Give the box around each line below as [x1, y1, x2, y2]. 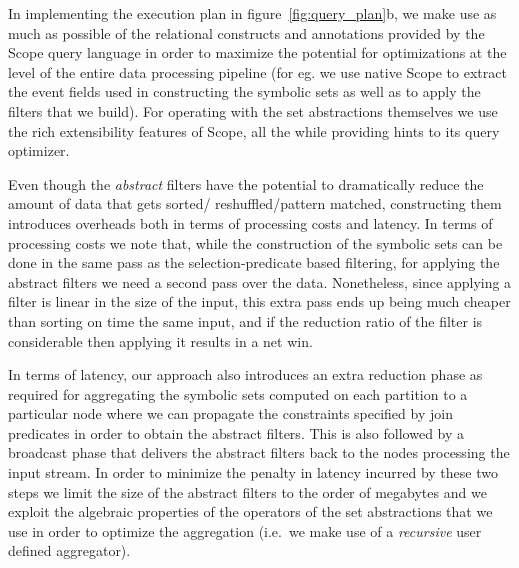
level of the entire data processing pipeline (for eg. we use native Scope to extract [8, 61, 507, 82]
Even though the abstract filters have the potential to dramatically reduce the [8, 173, 484, 194]
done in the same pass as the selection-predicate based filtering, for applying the [8, 252, 500, 273]
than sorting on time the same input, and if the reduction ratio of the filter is [8, 310, 483, 331]
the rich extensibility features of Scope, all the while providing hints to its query [8, 120, 500, 141]
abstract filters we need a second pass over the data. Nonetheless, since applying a [8, 271, 512, 292]
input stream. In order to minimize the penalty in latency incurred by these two [8, 462, 498, 483]
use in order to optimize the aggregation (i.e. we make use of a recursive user [8, 520, 482, 541]
